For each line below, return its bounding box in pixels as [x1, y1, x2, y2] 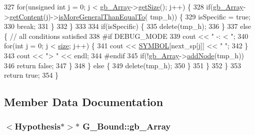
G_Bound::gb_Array [82, 120, 171, 133]
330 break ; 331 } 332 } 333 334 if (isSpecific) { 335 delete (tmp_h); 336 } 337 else [4, 21, 251, 31]
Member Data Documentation [4, 94, 163, 110]
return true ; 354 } [4, 70, 59, 80]
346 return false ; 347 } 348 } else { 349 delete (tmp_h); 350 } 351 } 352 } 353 [4, 60, 241, 70]
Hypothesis [14, 120, 61, 133]
